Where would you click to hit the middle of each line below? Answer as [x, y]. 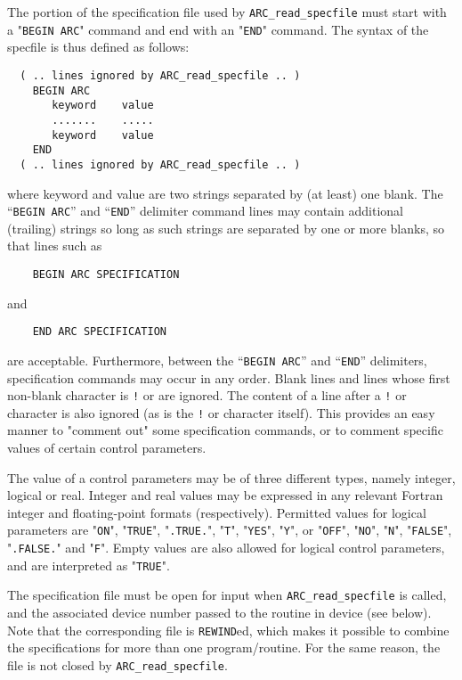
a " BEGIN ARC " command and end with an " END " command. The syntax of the [218, 29]
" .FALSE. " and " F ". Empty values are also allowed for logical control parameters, [226, 548]
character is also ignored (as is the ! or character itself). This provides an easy [221, 412]
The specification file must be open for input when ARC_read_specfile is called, [227, 595]
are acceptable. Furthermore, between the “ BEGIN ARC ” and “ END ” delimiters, [217, 360]
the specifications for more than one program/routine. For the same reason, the [224, 647]
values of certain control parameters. [107, 447]
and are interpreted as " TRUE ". [89, 565]
